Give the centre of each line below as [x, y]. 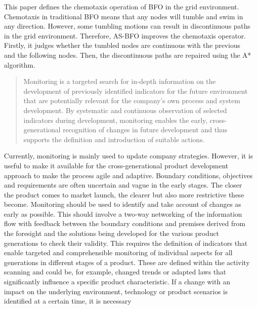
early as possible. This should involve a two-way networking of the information [123, 213]
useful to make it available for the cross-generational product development [116, 165]
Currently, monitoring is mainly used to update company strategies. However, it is [128, 156]
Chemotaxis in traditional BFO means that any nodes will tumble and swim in [124, 16]
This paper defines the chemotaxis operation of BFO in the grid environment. [122, 6]
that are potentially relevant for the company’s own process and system [132, 100]
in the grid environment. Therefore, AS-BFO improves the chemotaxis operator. [125, 35]
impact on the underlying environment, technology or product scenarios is [116, 291]
